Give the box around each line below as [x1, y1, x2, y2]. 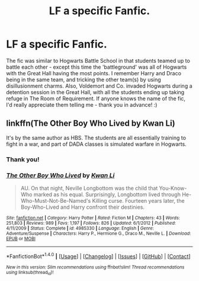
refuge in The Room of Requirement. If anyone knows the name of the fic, [6, 95, 185, 102]
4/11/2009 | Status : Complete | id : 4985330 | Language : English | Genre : [6, 225, 154, 231]
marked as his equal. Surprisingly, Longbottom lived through [33, 191, 181, 198]
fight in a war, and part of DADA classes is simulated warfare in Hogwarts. [6, 140, 187, 148]
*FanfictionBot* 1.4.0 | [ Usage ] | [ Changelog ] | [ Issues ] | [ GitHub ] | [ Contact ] [6, 251, 191, 260]
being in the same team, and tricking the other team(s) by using [6, 76, 161, 83]
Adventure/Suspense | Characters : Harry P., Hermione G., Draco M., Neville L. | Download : [6, 230, 191, 237]
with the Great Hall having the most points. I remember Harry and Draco [6, 69, 182, 76]
